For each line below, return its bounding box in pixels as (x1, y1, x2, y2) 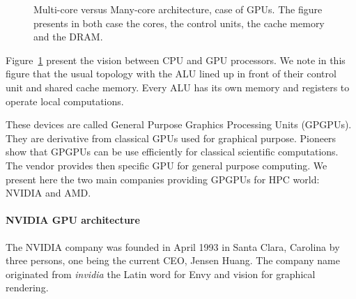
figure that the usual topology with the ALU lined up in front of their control (6, 66, 336, 81)
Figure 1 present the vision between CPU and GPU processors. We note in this (6, 52, 346, 67)
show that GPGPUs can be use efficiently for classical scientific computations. (6, 144, 339, 159)
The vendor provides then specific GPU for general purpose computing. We (6, 158, 327, 172)
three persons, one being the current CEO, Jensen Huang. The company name (6, 253, 340, 268)
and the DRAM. (33, 29, 103, 44)
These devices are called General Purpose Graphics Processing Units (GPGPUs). (6, 117, 352, 132)
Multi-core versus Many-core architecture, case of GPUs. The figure (33, 2, 323, 16)
